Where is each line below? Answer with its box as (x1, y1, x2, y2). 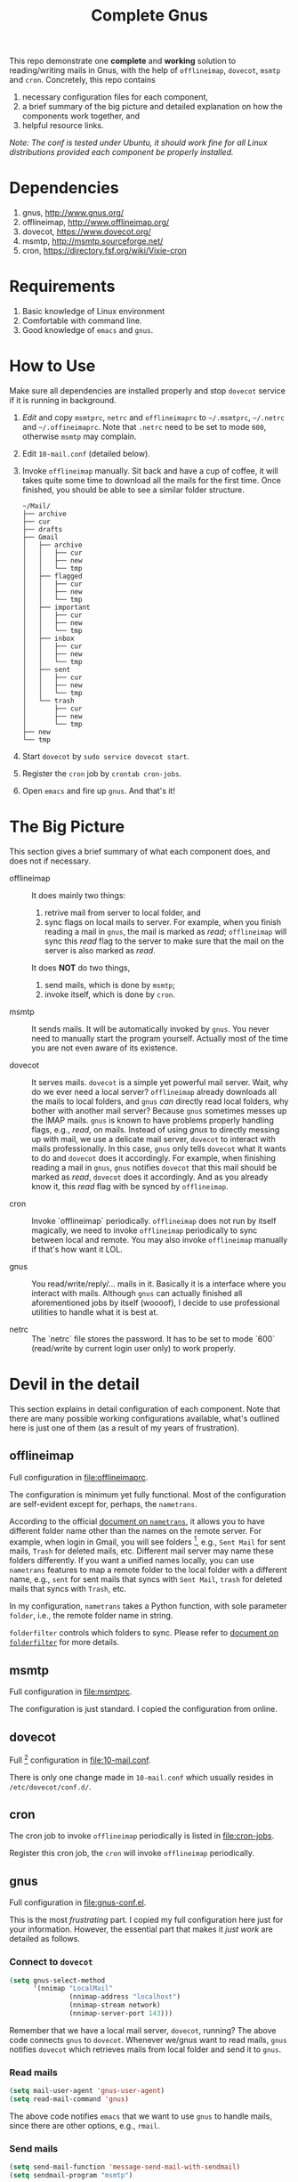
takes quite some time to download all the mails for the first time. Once (21, 475, 282, 485)
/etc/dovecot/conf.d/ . (9, 1781, 92, 1792)
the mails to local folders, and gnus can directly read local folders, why (31, 1096, 289, 1107)
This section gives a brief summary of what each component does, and (9, 846, 271, 856)
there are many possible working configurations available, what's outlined (9, 1413, 280, 1424)
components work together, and (21, 110, 141, 121)
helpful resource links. (21, 120, 104, 131)
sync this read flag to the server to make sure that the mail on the (44, 936, 285, 946)
